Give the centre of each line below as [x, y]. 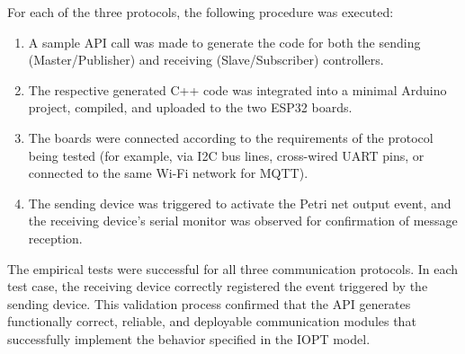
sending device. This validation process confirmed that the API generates [209, 303]
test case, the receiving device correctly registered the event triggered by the [218, 286]
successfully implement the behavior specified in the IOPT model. [189, 338]
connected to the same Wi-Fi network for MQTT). [168, 173]
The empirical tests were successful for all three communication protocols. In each [233, 268]
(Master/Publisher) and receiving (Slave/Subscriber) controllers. [206, 60]
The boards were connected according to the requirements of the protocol [231, 137]
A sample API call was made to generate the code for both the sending [224, 42]
